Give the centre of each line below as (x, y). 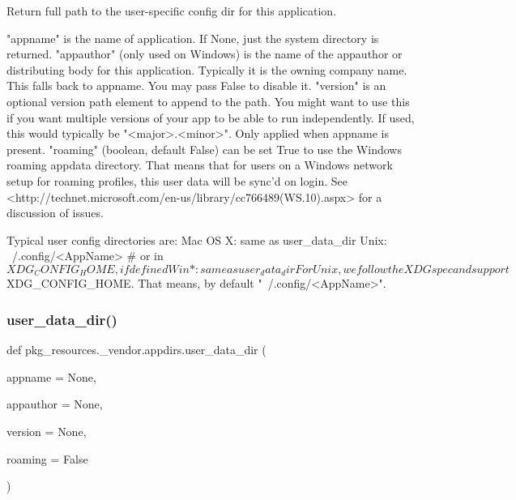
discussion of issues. (55, 213)
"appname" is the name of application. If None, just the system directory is (193, 38)
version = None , (47, 431)
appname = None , (51, 376)
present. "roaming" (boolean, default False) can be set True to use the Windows (204, 149)
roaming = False (47, 458)
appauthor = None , (55, 404)
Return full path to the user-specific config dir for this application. (172, 11)
